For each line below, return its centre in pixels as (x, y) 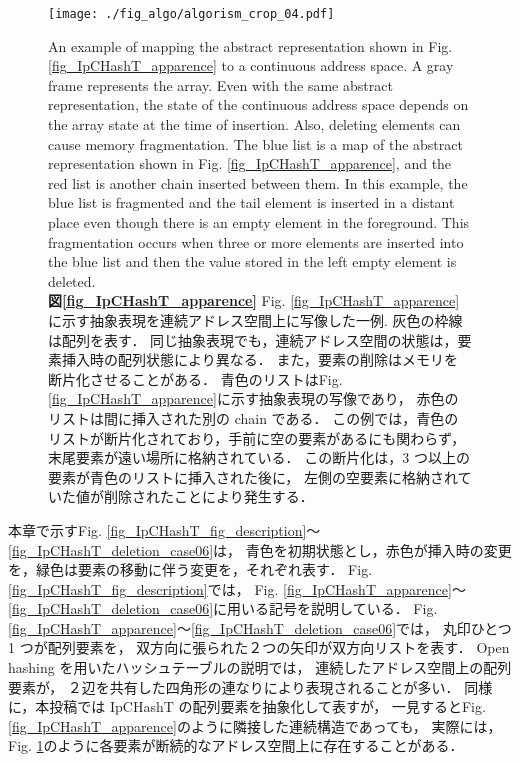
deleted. (72, 280)
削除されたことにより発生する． (208, 496)
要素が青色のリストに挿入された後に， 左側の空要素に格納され (253, 476)
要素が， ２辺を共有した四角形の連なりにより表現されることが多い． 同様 (250, 686)
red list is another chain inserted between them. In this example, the (258, 182)
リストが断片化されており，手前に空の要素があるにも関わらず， (257, 437)
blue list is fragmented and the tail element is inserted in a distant (251, 202)
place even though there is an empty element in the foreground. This (259, 222)
